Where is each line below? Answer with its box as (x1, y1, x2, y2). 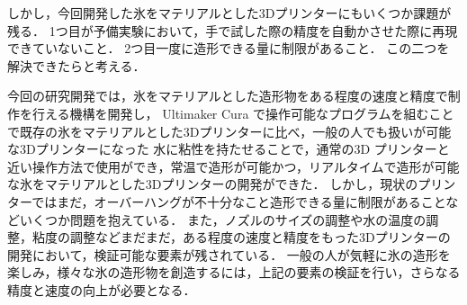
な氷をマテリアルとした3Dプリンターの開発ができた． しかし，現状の (7, 175, 418, 193)
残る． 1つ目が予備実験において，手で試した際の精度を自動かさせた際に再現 (7, 21, 458, 40)
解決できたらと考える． (7, 56, 146, 75)
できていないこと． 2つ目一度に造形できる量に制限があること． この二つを (7, 39, 450, 58)
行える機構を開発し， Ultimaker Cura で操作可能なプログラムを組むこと (31, 103, 454, 122)
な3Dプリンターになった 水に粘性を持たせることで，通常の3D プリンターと (7, 139, 450, 158)
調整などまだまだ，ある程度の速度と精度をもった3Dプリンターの (69, 228, 451, 247)
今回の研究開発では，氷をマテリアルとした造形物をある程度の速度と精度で (7, 86, 448, 105)
